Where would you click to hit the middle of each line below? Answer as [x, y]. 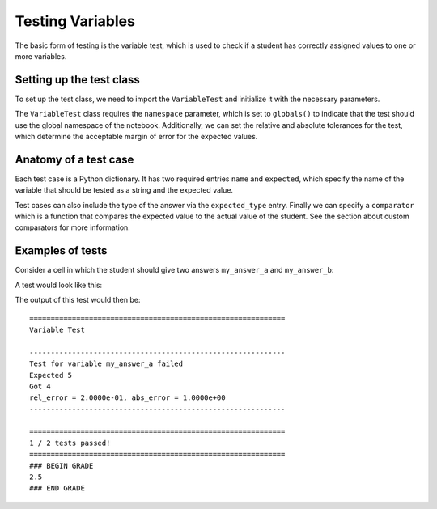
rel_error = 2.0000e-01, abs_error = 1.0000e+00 [127, 398]
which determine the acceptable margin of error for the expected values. [136, 137]
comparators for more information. [73, 227]
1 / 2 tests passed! [70, 443]
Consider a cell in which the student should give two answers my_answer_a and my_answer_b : [174, 270]
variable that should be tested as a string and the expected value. [124, 190]
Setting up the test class [78, 80]
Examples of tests [61, 251]
